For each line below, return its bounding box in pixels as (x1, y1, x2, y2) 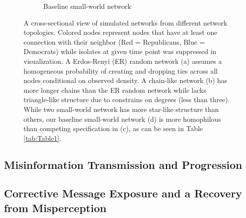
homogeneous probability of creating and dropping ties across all (24, 65, 218, 76)
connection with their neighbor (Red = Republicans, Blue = (24, 36, 205, 47)
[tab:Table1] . (24, 133, 61, 143)
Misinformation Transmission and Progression (4, 157, 243, 172)
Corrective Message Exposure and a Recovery (4, 186, 242, 201)
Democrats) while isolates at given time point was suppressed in (24, 46, 217, 56)
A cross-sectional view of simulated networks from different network (24, 17, 227, 27)
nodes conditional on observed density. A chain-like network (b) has (24, 75, 227, 85)
